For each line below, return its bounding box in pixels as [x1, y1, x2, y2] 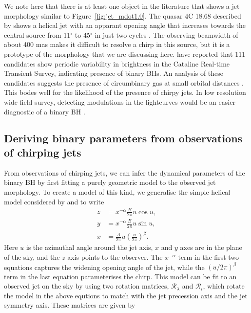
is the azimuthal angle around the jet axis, [26, 242, 153, 252]
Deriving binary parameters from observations [4, 130, 243, 145]
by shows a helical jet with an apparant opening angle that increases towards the [4, 20, 246, 30]
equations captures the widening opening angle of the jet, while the [4, 262, 205, 272]
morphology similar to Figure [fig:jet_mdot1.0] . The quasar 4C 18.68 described [4, 10, 241, 21]
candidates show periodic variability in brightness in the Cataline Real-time [4, 58, 230, 68]
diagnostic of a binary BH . [4, 106, 85, 116]
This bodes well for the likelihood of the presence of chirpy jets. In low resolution [4, 87, 246, 97]
